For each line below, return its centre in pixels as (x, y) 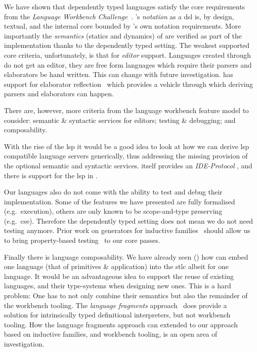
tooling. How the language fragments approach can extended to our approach (121, 324)
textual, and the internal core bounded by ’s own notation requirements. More (123, 26)
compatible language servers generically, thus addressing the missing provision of (126, 156)
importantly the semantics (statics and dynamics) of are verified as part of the (123, 35)
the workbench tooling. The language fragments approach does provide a (116, 305)
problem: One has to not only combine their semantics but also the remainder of (126, 295)
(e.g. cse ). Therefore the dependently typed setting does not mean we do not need (128, 220)
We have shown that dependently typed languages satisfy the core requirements (125, 6)
